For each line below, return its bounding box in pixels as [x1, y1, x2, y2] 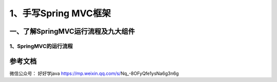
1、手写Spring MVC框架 [9, 8, 111, 19]
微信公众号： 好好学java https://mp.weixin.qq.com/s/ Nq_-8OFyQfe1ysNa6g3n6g [9, 70, 179, 76]
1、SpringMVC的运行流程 [9, 42, 73, 49]
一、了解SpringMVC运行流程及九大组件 [9, 27, 135, 36]
